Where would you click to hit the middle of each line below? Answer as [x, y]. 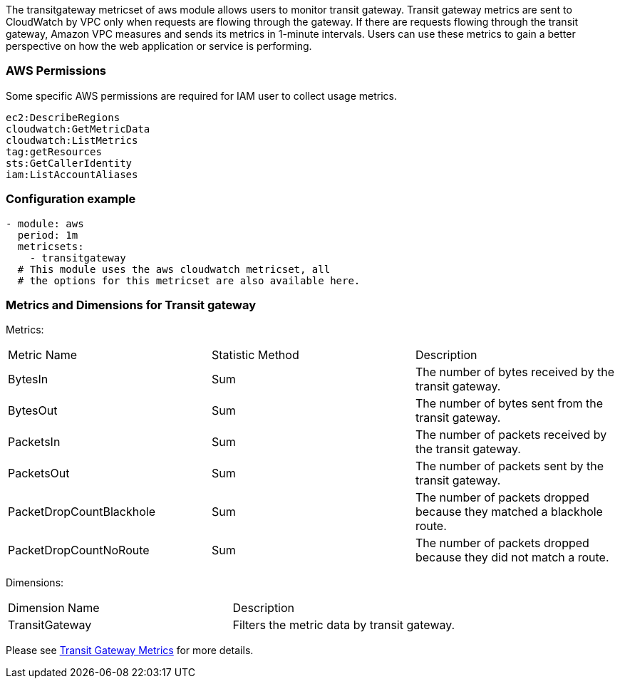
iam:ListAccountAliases [72, 174]
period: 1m [48, 235]
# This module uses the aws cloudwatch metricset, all [174, 269]
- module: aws [45, 223]
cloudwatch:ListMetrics [72, 140]
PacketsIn [34, 442]
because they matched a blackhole [509, 512]
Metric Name [43, 355]
